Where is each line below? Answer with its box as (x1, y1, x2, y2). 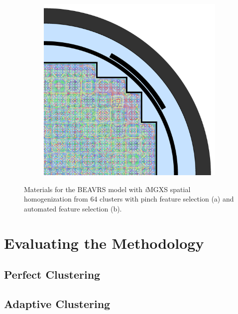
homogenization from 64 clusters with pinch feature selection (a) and (24, 194, 234, 204)
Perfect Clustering (4, 267, 101, 282)
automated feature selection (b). (24, 203, 122, 213)
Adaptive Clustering (4, 296, 111, 311)
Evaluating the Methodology (4, 232, 204, 253)
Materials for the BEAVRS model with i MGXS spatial (24, 184, 191, 194)
